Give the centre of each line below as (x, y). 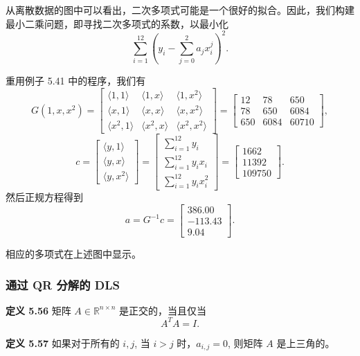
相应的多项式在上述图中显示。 (73, 254)
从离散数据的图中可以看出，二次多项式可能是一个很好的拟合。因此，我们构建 (180, 10)
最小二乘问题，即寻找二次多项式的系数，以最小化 (117, 23)
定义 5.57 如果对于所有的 (63, 342)
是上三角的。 (306, 342)
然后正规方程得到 (44, 197)
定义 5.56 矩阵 (38, 310)
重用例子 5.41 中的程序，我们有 (76, 81)
